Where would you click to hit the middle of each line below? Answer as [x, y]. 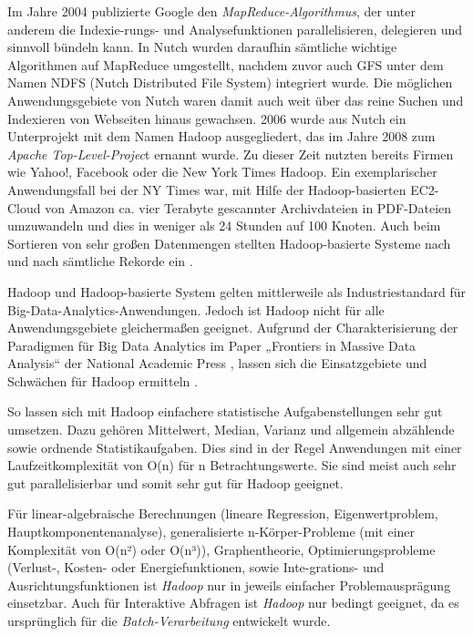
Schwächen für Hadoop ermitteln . [103, 380]
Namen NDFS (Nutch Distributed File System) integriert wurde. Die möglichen [230, 82]
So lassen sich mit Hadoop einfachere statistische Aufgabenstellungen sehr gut [225, 411]
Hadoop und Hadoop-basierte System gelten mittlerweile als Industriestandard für [237, 291]
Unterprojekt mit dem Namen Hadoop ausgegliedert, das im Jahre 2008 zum [221, 136]
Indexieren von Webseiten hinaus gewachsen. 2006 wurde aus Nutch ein [207, 118]
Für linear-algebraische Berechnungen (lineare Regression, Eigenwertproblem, [223, 513]
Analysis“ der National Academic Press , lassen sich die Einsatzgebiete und [217, 363]
